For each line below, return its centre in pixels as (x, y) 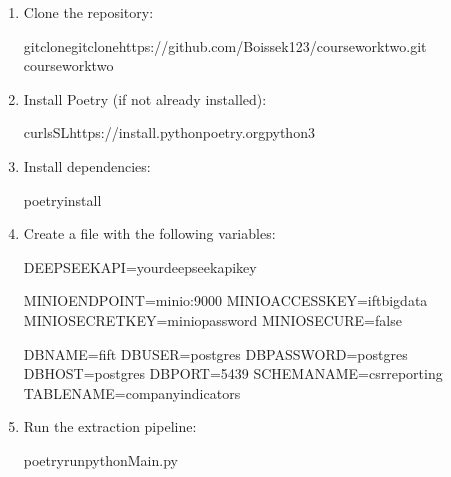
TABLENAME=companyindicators (132, 392)
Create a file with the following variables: (149, 233)
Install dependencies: (87, 165)
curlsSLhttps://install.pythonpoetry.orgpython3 (169, 132)
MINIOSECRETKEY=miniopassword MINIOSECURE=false (212, 319)
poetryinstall (62, 199)
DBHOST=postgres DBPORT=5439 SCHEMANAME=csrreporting (233, 373)
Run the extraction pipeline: (110, 426)
